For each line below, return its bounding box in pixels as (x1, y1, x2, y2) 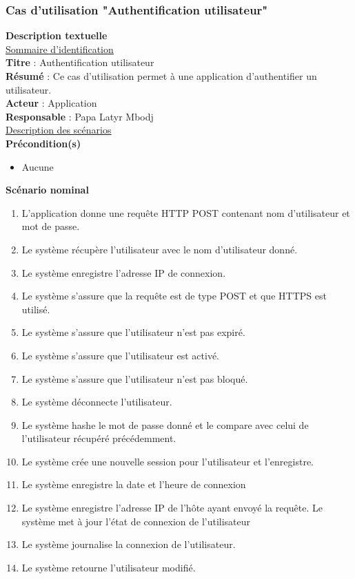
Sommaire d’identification (6, 41, 114, 56)
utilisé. (21, 302, 50, 316)
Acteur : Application (6, 96, 97, 110)
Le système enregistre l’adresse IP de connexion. (21, 265, 226, 280)
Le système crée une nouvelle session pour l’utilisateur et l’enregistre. (21, 454, 314, 468)
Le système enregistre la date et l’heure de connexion (21, 477, 246, 492)
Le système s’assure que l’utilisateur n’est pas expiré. (21, 325, 245, 339)
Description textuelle (6, 28, 108, 43)
